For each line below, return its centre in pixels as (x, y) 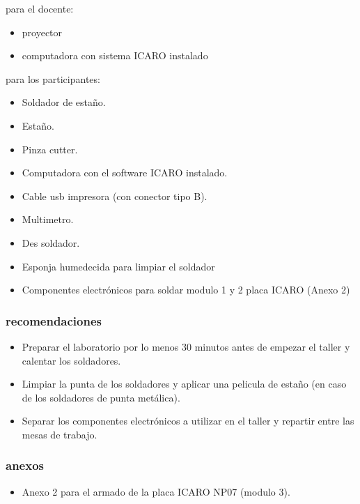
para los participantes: (53, 78)
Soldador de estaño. (64, 102)
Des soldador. (51, 242)
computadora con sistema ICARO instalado (115, 55)
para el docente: (40, 8)
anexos (25, 465)
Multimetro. (48, 219)
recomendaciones (54, 320)
